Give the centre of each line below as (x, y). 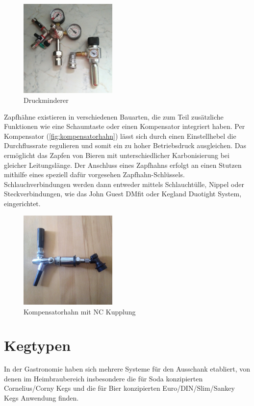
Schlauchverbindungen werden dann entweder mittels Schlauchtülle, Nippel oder (124, 184)
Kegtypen (38, 345)
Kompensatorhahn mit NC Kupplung (80, 311)
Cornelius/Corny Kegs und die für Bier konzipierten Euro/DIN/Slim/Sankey (119, 388)
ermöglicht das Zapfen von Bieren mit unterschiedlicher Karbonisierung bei (117, 155)
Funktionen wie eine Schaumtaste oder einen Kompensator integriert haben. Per (125, 126)
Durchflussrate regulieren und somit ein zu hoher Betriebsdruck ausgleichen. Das (125, 145)
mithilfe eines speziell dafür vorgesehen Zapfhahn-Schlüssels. (94, 174)
